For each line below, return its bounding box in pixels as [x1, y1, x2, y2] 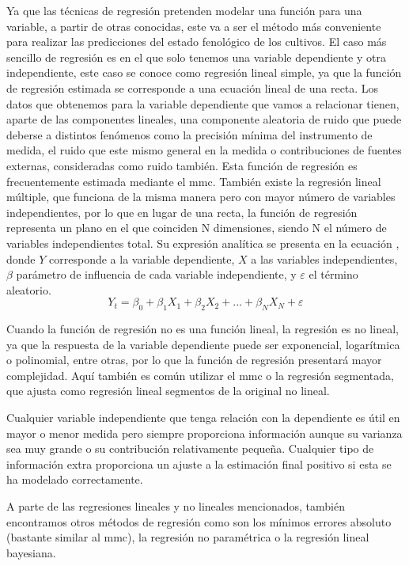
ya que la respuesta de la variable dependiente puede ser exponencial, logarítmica [6, 336, 400, 352]
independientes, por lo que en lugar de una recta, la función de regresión [6, 203, 358, 220]
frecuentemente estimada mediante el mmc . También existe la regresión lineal [6, 173, 381, 189]
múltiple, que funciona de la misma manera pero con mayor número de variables [6, 188, 396, 205]
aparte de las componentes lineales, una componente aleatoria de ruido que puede [6, 111, 402, 127]
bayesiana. [6, 544, 56, 560]
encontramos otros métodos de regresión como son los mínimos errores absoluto [6, 513, 392, 530]
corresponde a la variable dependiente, [49, 250, 235, 267]
